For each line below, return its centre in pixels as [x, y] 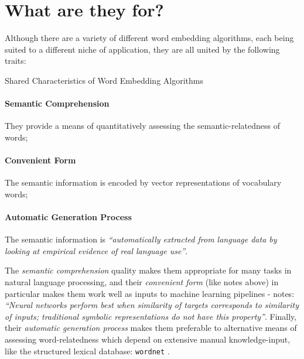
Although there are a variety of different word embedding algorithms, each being [149, 38]
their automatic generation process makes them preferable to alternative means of [151, 328]
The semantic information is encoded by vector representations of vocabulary [143, 182]
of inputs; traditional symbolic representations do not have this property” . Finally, [151, 316]
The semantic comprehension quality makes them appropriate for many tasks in [148, 270]
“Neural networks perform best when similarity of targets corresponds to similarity [152, 305]
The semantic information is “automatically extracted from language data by [141, 239]
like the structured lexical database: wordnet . [87, 351]
